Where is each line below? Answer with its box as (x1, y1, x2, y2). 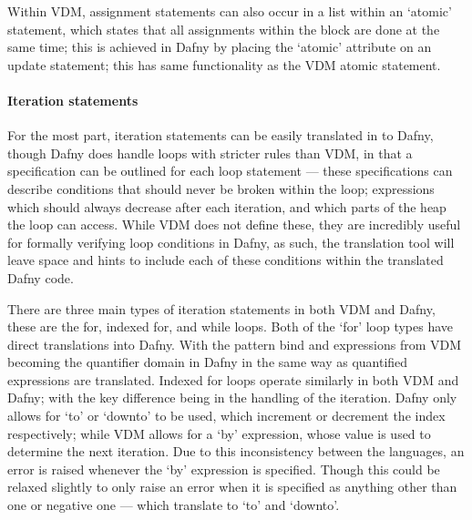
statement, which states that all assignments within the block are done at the (7, 19, 440, 38)
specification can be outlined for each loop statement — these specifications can (7, 161, 453, 180)
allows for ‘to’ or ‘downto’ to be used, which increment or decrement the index (7, 406, 446, 425)
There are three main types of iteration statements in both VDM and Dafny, (7, 299, 436, 318)
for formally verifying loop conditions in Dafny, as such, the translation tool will (7, 232, 455, 251)
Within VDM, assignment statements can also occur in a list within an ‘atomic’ (7, 2, 452, 20)
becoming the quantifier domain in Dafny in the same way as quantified (7, 352, 408, 372)
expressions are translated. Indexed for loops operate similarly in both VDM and (7, 370, 459, 389)
